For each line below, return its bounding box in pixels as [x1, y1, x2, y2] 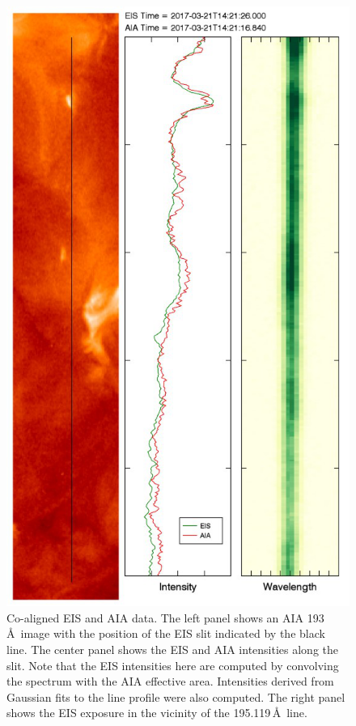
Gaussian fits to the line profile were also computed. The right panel [6, 688, 345, 705]
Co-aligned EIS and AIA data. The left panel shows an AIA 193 [6, 609, 324, 626]
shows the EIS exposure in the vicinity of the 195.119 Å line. [6, 704, 307, 721]
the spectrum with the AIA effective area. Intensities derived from [6, 673, 334, 690]
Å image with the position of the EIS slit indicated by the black [6, 625, 325, 642]
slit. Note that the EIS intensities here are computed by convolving [6, 656, 339, 673]
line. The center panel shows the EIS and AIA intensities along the [6, 641, 339, 658]
